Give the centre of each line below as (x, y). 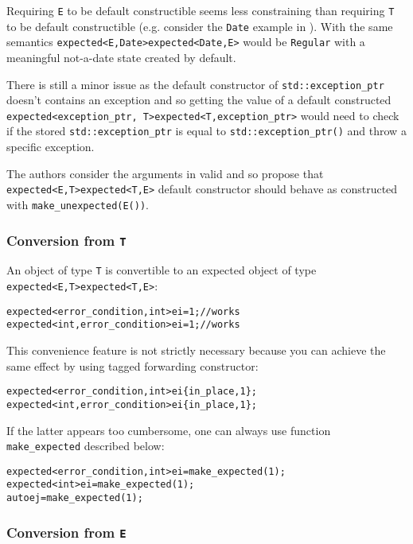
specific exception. (51, 147)
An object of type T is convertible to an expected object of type (162, 270)
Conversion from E (66, 532)
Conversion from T (66, 240)
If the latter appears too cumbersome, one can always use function (169, 430)
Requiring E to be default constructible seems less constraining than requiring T (201, 10)
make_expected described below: (86, 446)
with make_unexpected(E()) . (78, 204)
